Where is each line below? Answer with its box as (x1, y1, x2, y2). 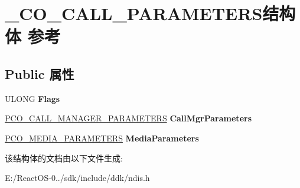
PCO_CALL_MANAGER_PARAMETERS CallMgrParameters (5, 112, 252, 124)
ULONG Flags (5, 92, 60, 104)
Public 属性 (5, 64, 74, 83)
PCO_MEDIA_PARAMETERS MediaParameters (5, 131, 199, 144)
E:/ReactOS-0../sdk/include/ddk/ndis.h (5, 171, 150, 184)
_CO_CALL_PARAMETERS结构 (5, 1, 296, 25)
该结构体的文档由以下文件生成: (5, 151, 123, 164)
